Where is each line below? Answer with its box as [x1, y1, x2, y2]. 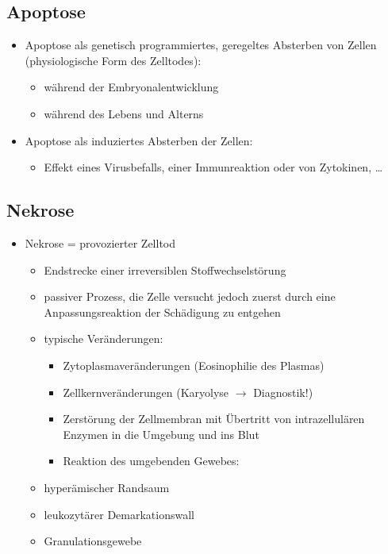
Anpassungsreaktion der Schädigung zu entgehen [44, 303, 281, 320]
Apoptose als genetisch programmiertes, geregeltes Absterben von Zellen [25, 37, 377, 53]
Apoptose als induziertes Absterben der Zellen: [25, 132, 253, 148]
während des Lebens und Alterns [44, 105, 204, 121]
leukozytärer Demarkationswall [44, 506, 194, 522]
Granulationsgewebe [44, 533, 142, 549]
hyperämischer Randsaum [44, 479, 170, 495]
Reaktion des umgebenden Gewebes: [63, 452, 240, 469]
